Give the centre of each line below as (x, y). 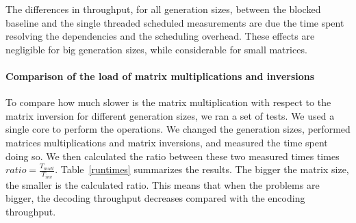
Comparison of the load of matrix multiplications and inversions (160, 76)
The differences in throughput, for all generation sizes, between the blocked (163, 9)
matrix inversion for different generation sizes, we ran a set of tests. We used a (170, 115)
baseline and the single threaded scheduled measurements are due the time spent (175, 22)
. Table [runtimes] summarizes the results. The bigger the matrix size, (202, 169)
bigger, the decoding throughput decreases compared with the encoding (155, 198)
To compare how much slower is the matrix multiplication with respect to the (168, 102)
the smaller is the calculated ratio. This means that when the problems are (163, 184)
